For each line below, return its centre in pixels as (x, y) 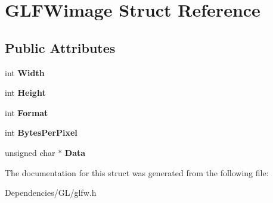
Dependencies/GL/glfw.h (51, 193)
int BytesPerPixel (41, 132)
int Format (27, 112)
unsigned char (30, 152)
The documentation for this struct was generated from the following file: (137, 172)
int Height (25, 93)
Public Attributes (60, 47)
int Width (25, 72)
